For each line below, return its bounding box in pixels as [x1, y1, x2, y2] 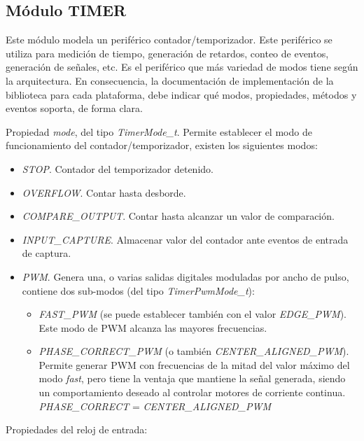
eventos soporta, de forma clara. [6, 101, 143, 115]
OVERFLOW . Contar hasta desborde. [22, 185, 186, 199]
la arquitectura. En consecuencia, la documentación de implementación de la [6, 73, 334, 87]
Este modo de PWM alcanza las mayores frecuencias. [38, 320, 267, 335]
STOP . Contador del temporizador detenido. [22, 161, 213, 176]
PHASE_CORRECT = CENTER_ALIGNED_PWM [38, 398, 271, 413]
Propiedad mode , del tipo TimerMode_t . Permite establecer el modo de [6, 124, 312, 139]
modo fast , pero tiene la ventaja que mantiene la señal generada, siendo [38, 371, 346, 386]
